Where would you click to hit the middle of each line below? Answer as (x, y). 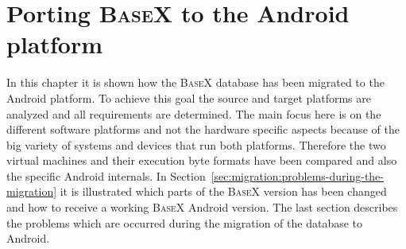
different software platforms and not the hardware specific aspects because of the (203, 129)
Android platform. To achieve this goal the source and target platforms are (189, 97)
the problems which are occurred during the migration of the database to (185, 222)
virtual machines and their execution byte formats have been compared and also (202, 160)
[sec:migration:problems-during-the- (297, 175)
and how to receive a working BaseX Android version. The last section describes (202, 207)
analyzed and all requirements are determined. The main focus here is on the (194, 113)
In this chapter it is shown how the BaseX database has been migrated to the (195, 82)
